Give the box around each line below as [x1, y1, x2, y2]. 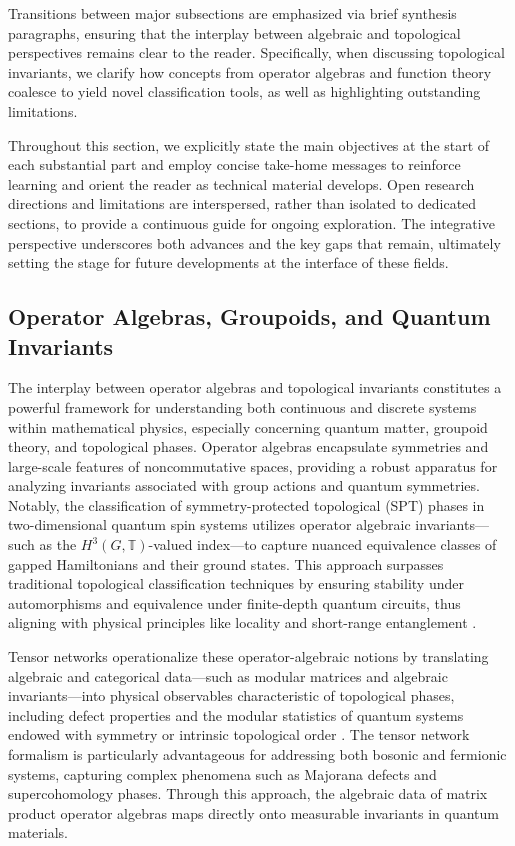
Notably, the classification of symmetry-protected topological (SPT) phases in [8, 494, 485, 515]
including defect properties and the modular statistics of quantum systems [8, 704, 464, 725]
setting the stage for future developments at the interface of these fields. [8, 252, 449, 273]
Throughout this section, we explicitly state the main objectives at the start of [8, 134, 490, 155]
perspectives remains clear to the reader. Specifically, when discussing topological [8, 42, 505, 63]
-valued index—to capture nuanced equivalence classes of [148, 534, 497, 555]
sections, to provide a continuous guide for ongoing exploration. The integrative [8, 212, 495, 233]
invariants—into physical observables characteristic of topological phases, [8, 685, 455, 706]
